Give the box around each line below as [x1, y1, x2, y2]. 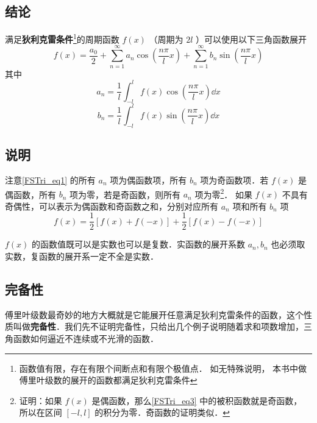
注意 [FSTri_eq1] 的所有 [5, 173, 96, 186]
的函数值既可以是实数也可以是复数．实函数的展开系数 [32, 238, 246, 251]
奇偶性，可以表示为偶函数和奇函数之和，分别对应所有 [5, 199, 218, 212]
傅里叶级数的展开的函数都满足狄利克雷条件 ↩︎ [19, 374, 198, 386]
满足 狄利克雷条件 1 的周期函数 [5, 31, 119, 45]
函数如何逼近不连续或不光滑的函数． [13, 332, 158, 345]
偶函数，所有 [5, 188, 56, 201]
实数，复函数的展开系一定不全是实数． [5, 250, 158, 263]
